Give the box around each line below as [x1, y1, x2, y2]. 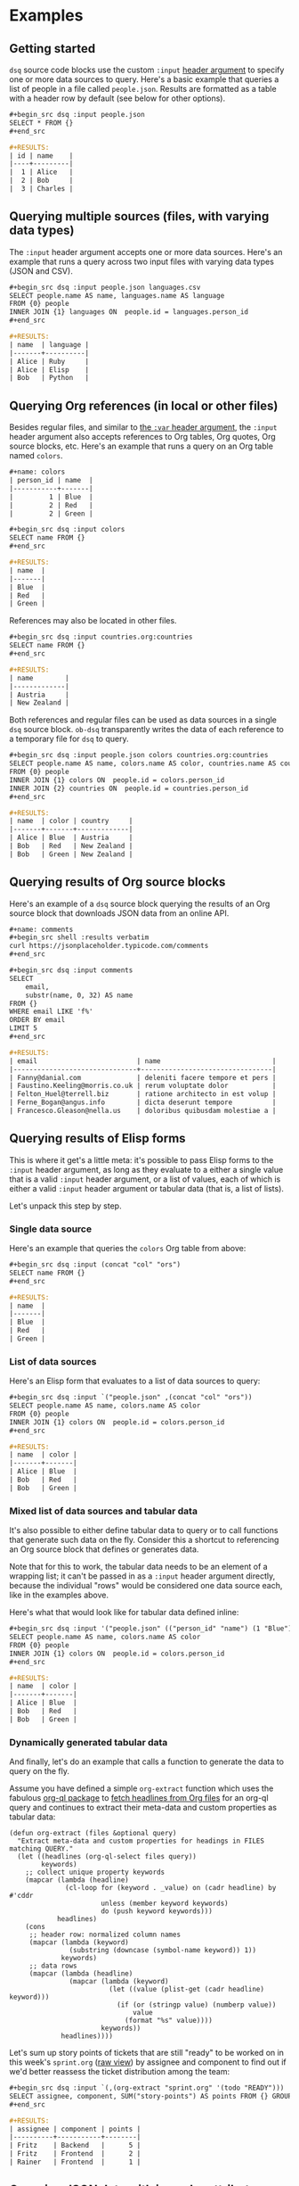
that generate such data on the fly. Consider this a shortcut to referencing [9, 1535, 279, 1546]
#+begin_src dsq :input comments [9, 966, 133, 975]
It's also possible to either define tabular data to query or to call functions [9, 1525, 279, 1536]
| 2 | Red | [9, 500, 93, 509]
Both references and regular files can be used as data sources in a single [9, 714, 278, 725]
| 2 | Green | [9, 509, 93, 518]
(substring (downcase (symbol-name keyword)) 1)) [69, 1946, 256, 1955]
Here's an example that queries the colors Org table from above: [9, 1243, 246, 1254]
